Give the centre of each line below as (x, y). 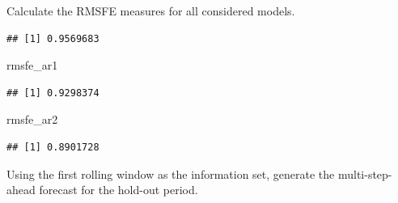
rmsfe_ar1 (32, 65)
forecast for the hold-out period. (119, 190)
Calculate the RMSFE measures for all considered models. (151, 11)
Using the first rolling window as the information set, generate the (171, 173)
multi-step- (365, 173)
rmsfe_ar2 (32, 119)
